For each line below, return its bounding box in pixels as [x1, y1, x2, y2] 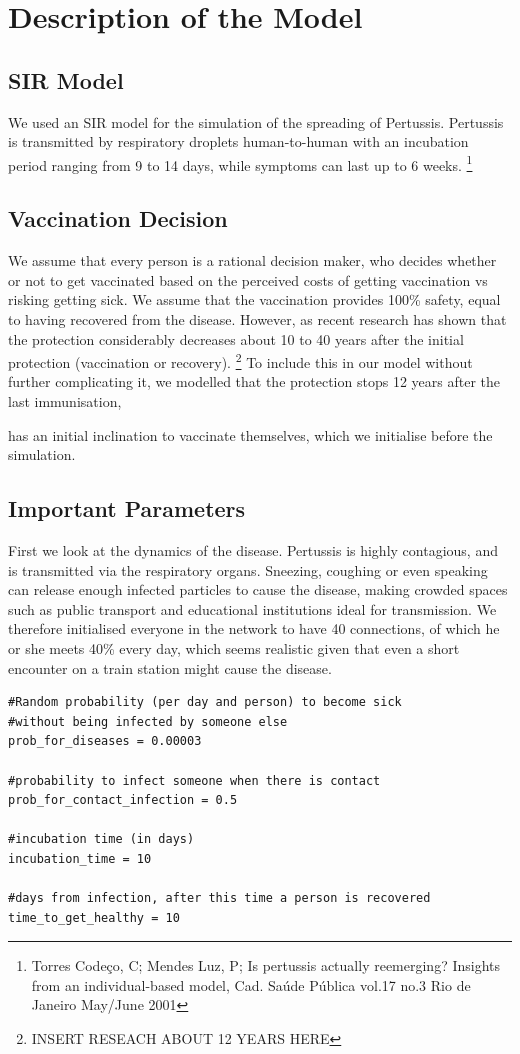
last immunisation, [8, 391, 122, 412]
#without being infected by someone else [8, 714, 288, 729]
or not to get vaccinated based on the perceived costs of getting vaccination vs [8, 269, 488, 290]
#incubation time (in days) [8, 832, 195, 847]
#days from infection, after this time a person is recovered [8, 891, 431, 906]
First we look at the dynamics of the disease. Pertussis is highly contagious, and [8, 540, 498, 561]
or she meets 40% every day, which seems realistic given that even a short [8, 637, 460, 658]
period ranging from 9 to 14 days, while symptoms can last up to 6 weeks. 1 [8, 151, 473, 175]
